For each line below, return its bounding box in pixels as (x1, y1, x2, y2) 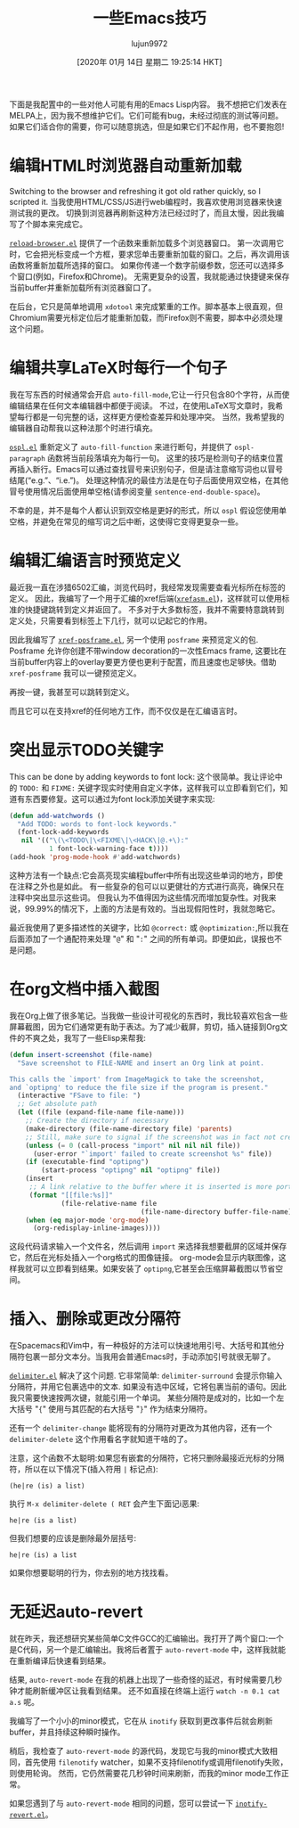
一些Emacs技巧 (93, 8, 206, 29)
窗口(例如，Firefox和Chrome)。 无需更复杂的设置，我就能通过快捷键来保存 (16, 271, 290, 282)
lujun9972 (131, 37, 168, 49)
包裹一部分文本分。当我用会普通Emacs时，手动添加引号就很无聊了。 (24, 1351, 276, 1362)
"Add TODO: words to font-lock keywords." (17, 819, 177, 829)
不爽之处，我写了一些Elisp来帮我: (24, 1032, 147, 1043)
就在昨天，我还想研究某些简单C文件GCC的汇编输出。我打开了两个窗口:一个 (9, 1633, 285, 1644)
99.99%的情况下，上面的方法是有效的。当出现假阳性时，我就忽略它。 (24, 903, 280, 914)
